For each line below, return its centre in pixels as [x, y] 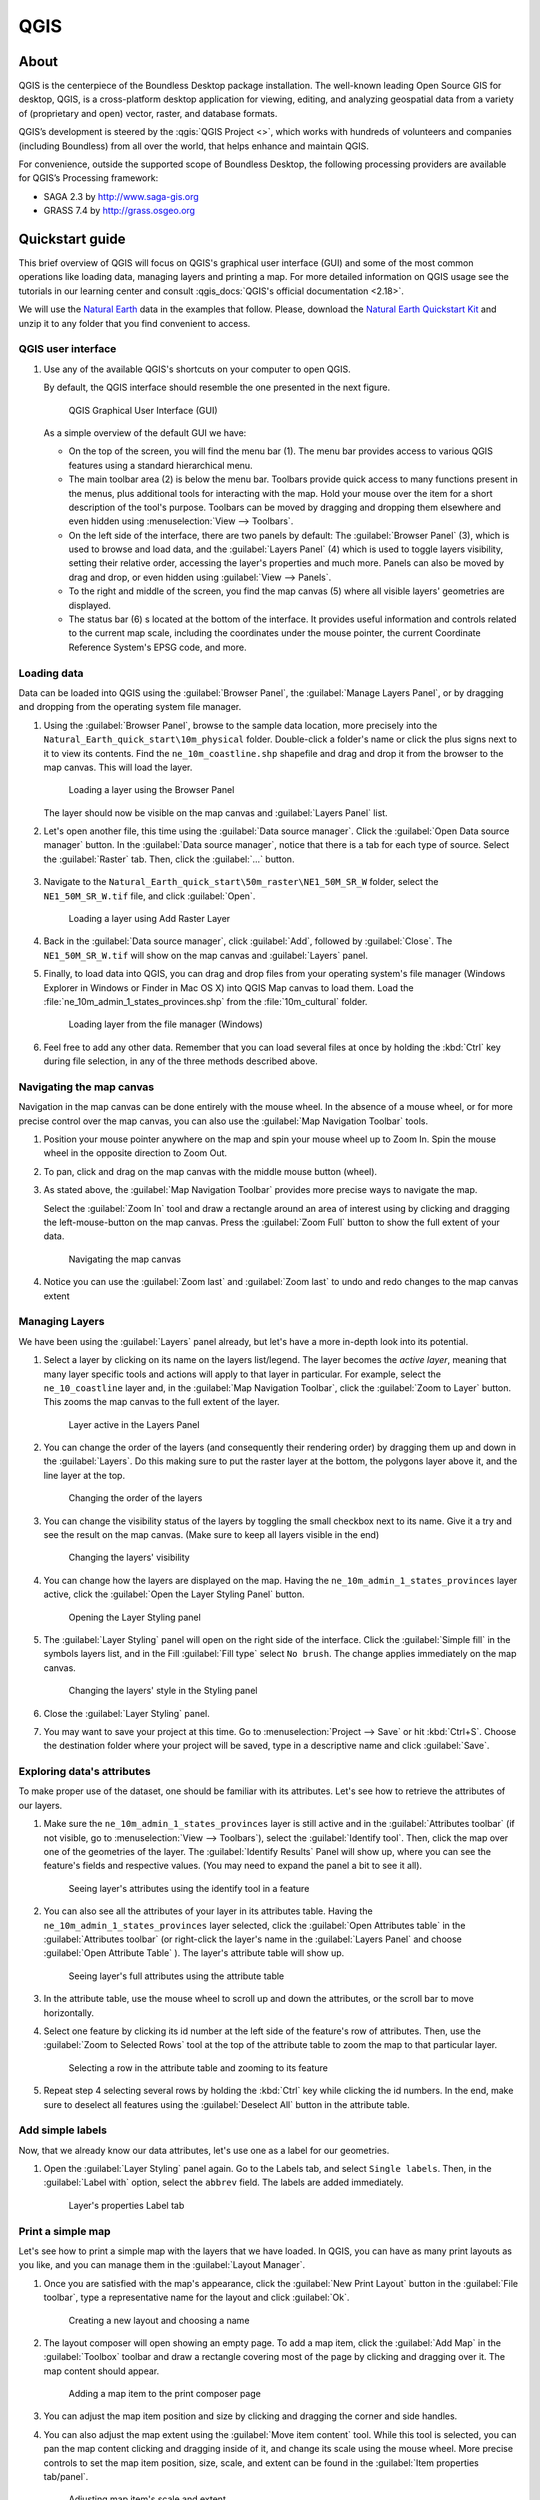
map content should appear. [101, 2371]
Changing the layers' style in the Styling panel [163, 1691]
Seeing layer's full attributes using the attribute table [176, 1976]
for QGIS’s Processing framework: [88, 178]
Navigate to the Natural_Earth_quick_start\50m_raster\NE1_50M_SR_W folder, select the [241, 882]
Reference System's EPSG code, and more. [157, 647]
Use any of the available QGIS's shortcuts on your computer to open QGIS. [197, 369]
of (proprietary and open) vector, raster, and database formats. [148, 113]
